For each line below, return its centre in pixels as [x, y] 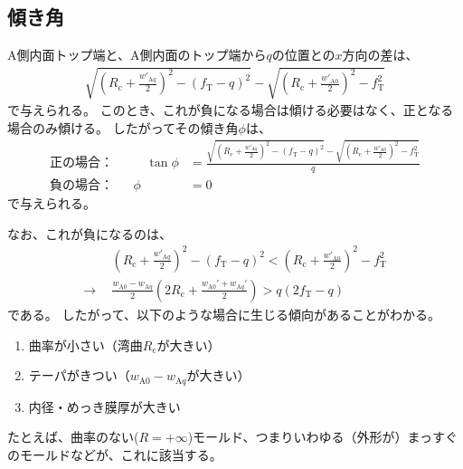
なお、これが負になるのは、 [90, 233]
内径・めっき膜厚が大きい [104, 406]
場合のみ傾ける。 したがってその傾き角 [123, 127]
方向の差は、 [380, 55]
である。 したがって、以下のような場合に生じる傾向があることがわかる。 [224, 314]
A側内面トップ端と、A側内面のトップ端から [137, 55]
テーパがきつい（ [79, 375]
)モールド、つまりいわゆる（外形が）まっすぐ [322, 437]
